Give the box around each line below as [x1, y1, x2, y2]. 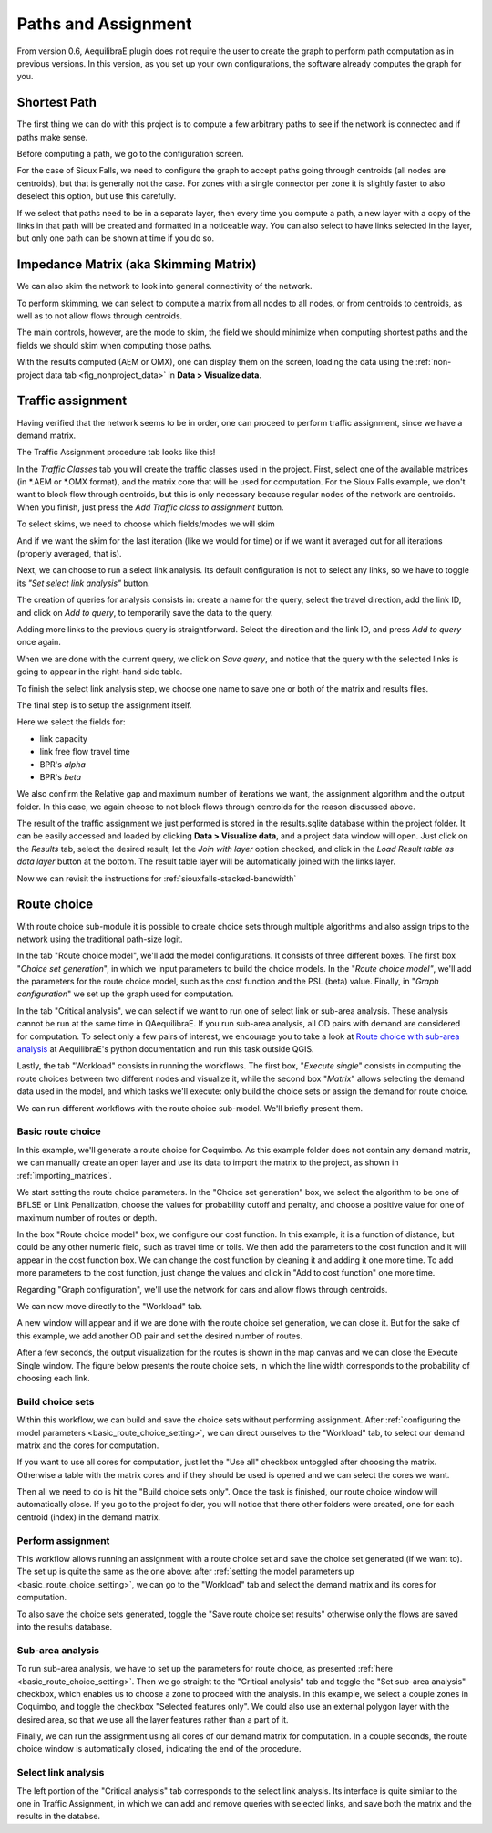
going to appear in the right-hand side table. [16, 666, 183, 677]
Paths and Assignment [16, 14, 192, 34]
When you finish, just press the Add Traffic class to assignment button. [16, 502, 284, 513]
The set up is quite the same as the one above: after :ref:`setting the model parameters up [16, 1566, 354, 1578]
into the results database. [16, 1620, 113, 1632]
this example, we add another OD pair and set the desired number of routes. [16, 1330, 303, 1341]
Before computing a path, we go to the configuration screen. [16, 149, 244, 160]
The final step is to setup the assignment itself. [16, 699, 192, 711]
